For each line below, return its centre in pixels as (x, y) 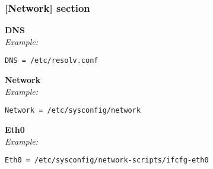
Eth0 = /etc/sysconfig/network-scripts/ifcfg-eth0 (107, 160)
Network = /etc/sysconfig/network (73, 111)
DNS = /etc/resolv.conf (52, 61)
